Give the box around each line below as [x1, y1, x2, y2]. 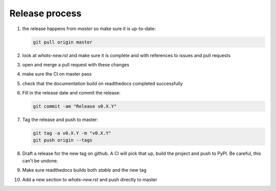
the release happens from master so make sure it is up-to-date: [22, 26, 156, 32]
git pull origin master [33, 39, 93, 45]
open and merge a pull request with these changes [22, 61, 130, 67]
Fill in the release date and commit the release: [22, 90, 121, 96]
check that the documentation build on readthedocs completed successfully [22, 80, 183, 86]
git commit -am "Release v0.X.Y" [33, 104, 117, 109]
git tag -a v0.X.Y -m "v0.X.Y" [33, 130, 112, 136]
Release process [9, 8, 82, 19]
